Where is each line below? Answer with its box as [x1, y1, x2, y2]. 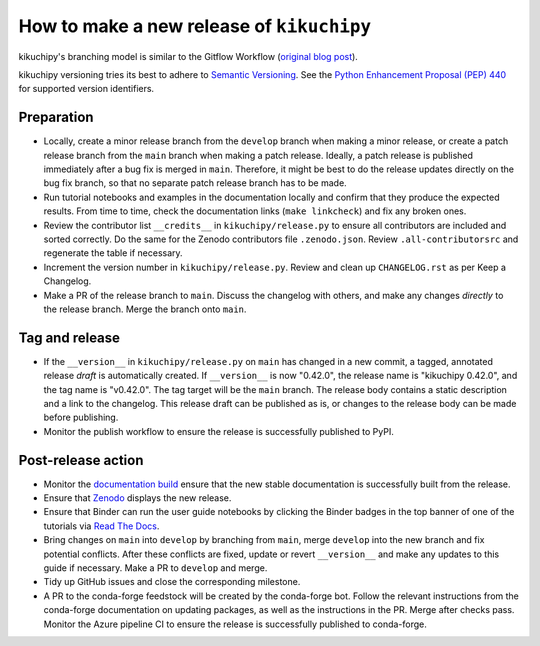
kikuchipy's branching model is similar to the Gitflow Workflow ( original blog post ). [18, 50, 359, 62]
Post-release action [18, 451, 144, 469]
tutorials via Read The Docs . [43, 520, 160, 532]
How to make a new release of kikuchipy [18, 15, 372, 37]
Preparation [18, 109, 94, 126]
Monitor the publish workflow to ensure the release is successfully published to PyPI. [43, 425, 394, 437]
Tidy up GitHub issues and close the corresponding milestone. [43, 576, 301, 588]
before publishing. [43, 411, 119, 424]
